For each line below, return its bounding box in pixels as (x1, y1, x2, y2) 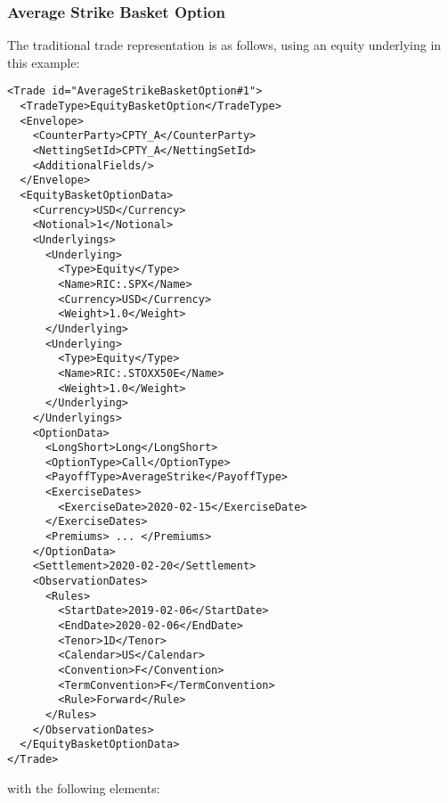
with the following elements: (7, 778, 160, 797)
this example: (7, 53, 80, 71)
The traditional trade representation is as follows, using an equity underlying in (7, 36, 442, 54)
